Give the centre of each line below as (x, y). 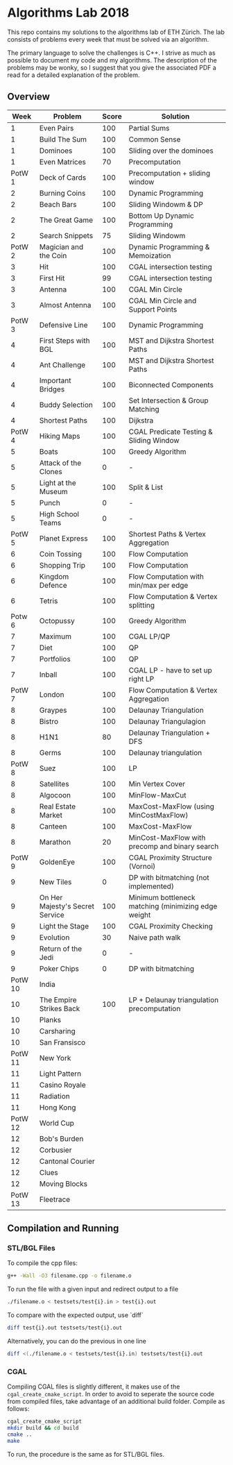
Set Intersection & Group (169, 400)
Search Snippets (66, 235)
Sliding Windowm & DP (166, 204)
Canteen (53, 826)
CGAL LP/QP (149, 636)
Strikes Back (60, 1008)
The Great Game (66, 220)
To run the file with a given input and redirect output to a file (93, 1289)
